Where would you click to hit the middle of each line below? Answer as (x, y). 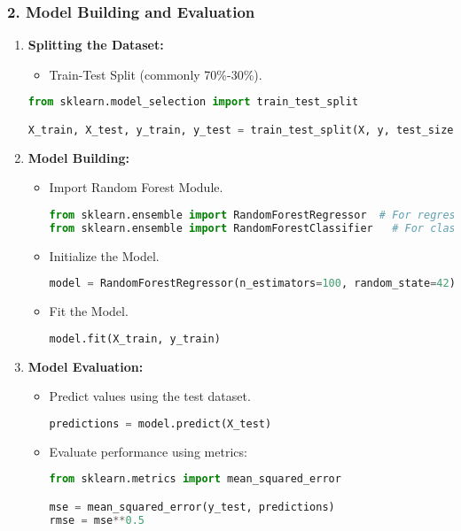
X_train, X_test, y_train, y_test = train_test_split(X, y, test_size (241, 130)
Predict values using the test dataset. (150, 396)
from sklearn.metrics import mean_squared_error (195, 479)
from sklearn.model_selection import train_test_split (193, 102)
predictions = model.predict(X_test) (160, 423)
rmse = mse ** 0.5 (97, 520)
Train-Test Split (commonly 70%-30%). (156, 74)
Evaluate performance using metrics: (148, 451)
